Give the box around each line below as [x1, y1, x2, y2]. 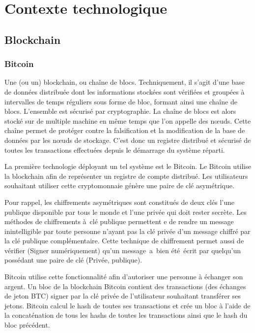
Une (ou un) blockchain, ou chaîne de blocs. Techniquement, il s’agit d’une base [4, 77, 245, 87]
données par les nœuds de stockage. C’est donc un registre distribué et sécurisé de [4, 134, 251, 145]
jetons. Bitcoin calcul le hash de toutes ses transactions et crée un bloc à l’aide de [4, 300, 251, 310]
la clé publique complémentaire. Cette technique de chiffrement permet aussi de [4, 235, 244, 246]
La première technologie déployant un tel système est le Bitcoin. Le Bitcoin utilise [4, 161, 251, 171]
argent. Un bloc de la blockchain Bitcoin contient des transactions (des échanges [4, 281, 246, 291]
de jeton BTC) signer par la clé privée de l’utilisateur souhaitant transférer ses [4, 291, 241, 301]
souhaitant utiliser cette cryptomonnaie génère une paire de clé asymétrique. [4, 180, 234, 191]
